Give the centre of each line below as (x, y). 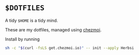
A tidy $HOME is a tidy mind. (32, 20)
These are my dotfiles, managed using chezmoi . (53, 29)
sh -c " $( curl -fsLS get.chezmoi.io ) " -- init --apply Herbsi (69, 48)
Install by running (22, 39)
